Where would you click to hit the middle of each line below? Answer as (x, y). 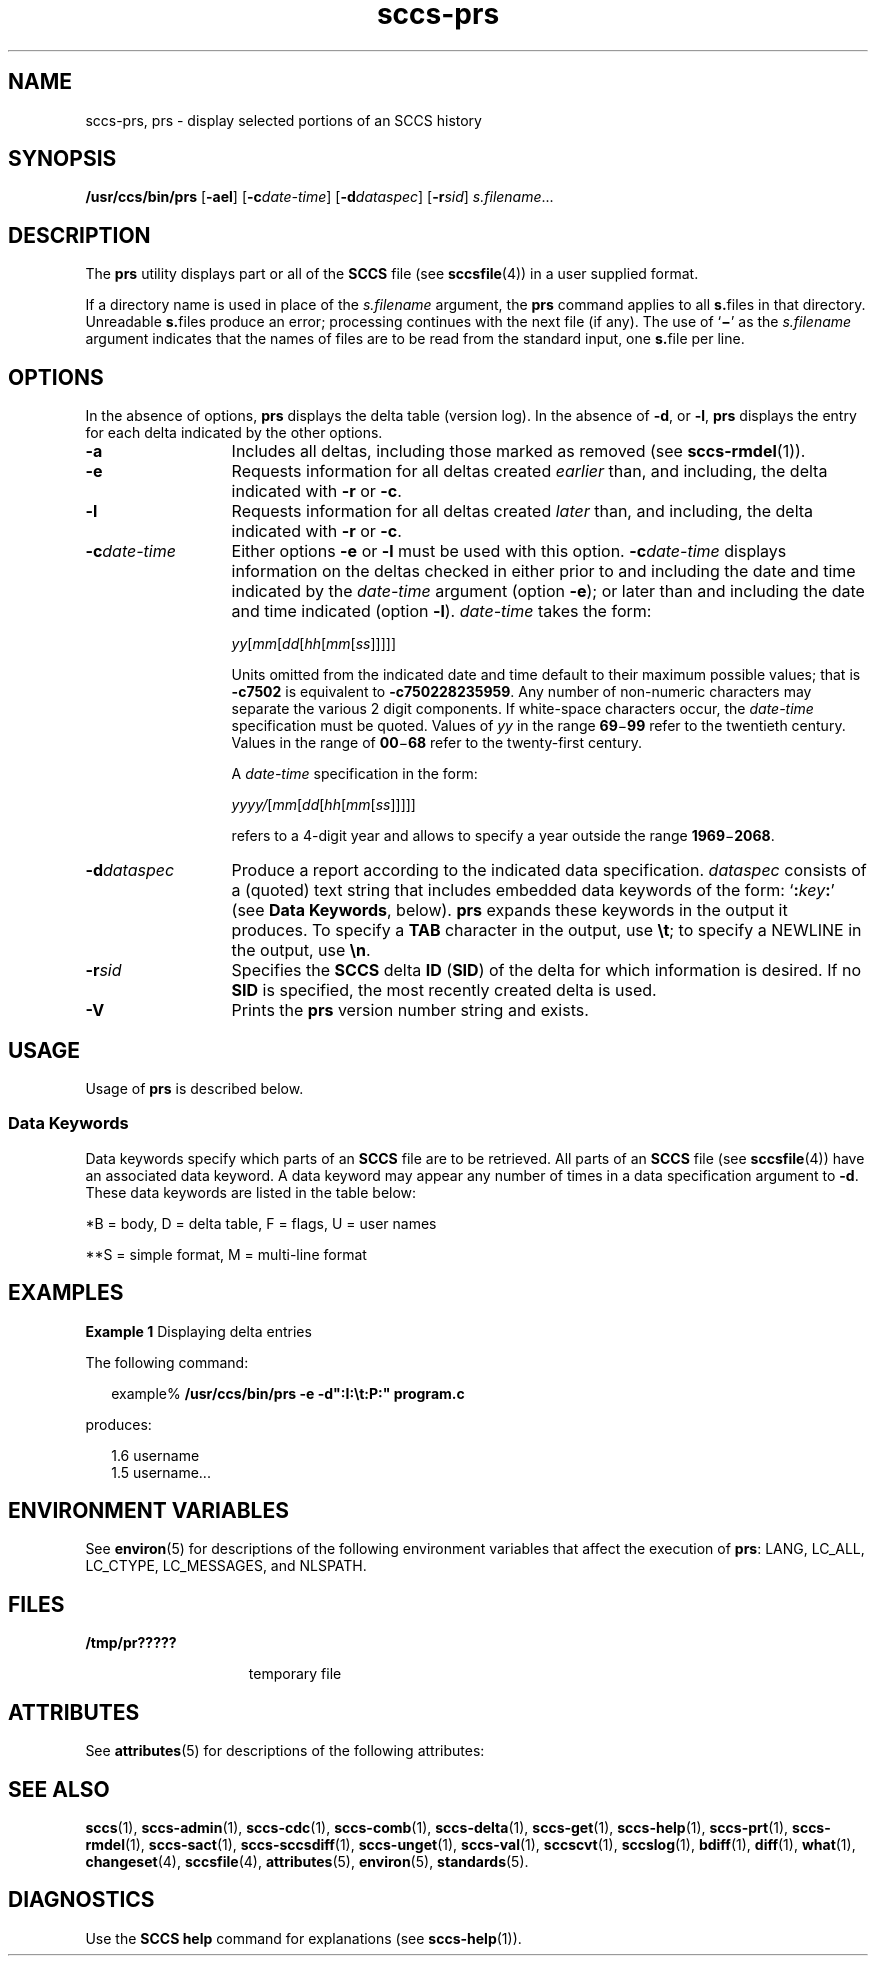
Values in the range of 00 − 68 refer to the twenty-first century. (436, 743)
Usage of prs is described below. (194, 1088)
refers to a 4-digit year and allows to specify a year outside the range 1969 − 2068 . (503, 836)
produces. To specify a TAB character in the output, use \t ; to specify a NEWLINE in (546, 930)
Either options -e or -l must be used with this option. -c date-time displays (509, 551)
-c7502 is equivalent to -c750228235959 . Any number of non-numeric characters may (521, 692)
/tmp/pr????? (131, 1643)
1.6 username (155, 1455)
